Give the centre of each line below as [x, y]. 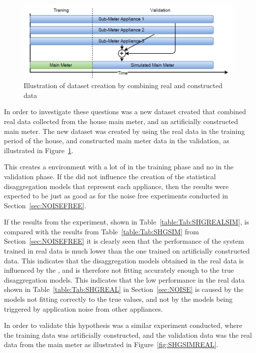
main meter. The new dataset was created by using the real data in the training [125, 131]
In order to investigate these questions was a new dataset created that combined [125, 112]
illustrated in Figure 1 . [39, 150]
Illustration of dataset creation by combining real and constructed [123, 85]
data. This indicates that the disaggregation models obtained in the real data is [124, 260]
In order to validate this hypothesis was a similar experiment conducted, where [123, 325]
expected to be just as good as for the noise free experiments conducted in [116, 196]
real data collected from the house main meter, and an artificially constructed [121, 121]
